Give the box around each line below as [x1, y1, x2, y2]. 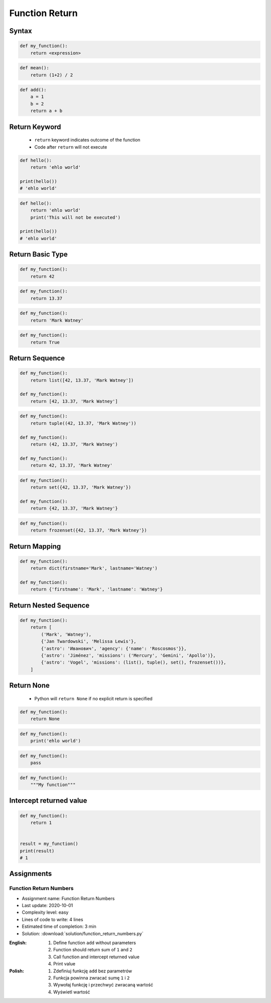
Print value [53, 961, 76, 967]
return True [30, 339, 60, 345]
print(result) [20, 848, 55, 853]
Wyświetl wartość [53, 989, 90, 995]
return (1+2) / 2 [30, 72, 73, 78]
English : [9, 940, 27, 946]
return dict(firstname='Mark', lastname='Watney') [30, 565, 158, 571]
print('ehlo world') [30, 738, 81, 744]
